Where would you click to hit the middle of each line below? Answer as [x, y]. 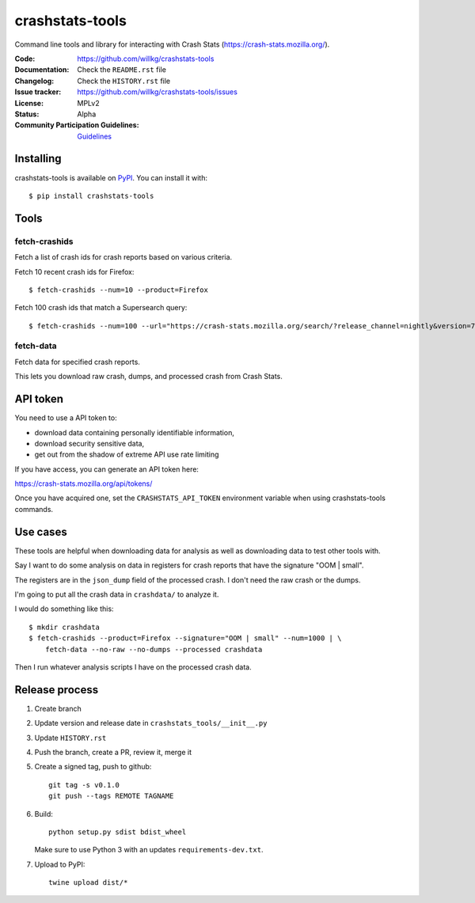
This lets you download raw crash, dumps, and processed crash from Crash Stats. [148, 377]
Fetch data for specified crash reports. [77, 362]
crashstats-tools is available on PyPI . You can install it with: [111, 177]
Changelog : [34, 81]
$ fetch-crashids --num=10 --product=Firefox [119, 290]
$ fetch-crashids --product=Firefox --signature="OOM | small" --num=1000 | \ [185, 638]
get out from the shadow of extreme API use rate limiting [127, 454]
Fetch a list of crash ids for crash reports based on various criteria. [123, 257]
